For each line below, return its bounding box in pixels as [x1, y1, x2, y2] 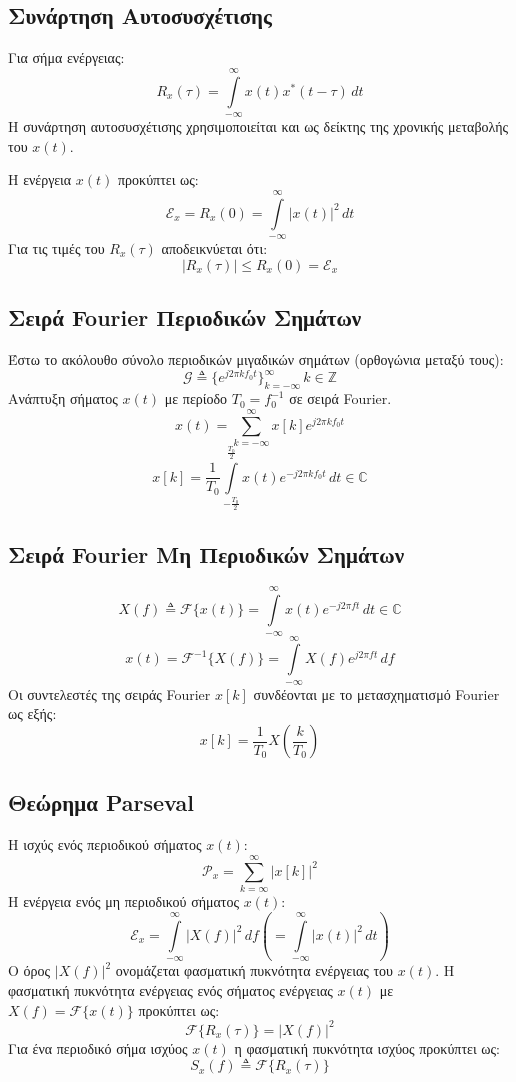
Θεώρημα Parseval [8, 787, 194, 818]
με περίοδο [164, 388, 228, 409]
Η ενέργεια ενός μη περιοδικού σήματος [8, 890, 240, 911]
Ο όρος [8, 960, 51, 981]
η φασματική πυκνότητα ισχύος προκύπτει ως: [234, 1037, 500, 1058]
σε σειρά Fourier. [289, 388, 392, 409]
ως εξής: [8, 703, 57, 724]
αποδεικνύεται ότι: [161, 237, 268, 258]
